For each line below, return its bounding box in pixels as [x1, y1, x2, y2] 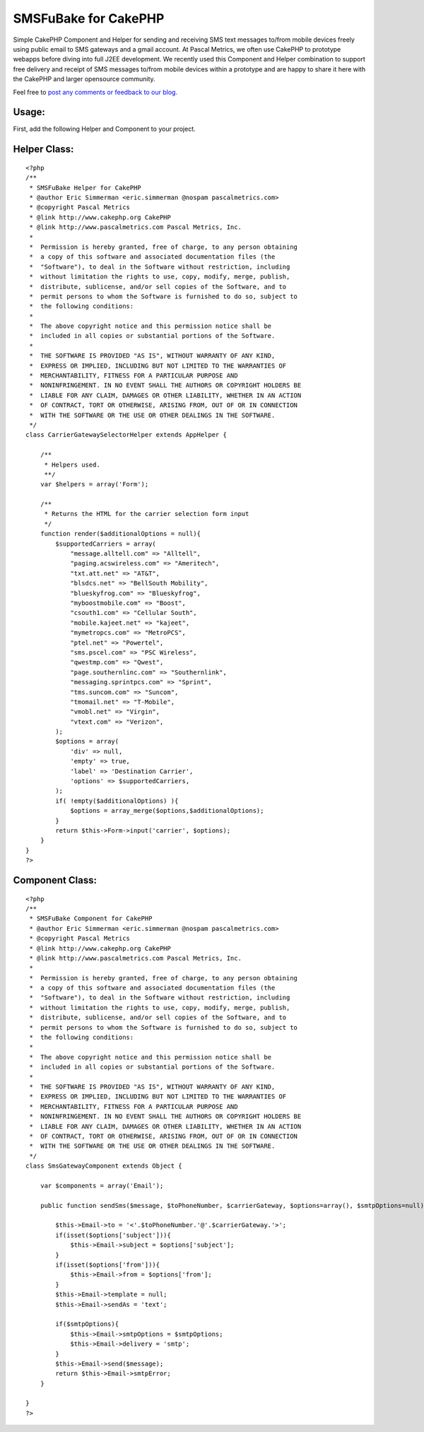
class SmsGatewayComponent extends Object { [25, 1162, 183, 1170]
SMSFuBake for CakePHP [13, 11, 165, 26]
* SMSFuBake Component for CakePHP [29, 915, 153, 922]
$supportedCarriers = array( [55, 539, 157, 548]
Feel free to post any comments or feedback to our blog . [13, 88, 178, 96]
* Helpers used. [44, 460, 100, 469]
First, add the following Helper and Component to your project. [13, 124, 196, 134]
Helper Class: [13, 143, 74, 155]
